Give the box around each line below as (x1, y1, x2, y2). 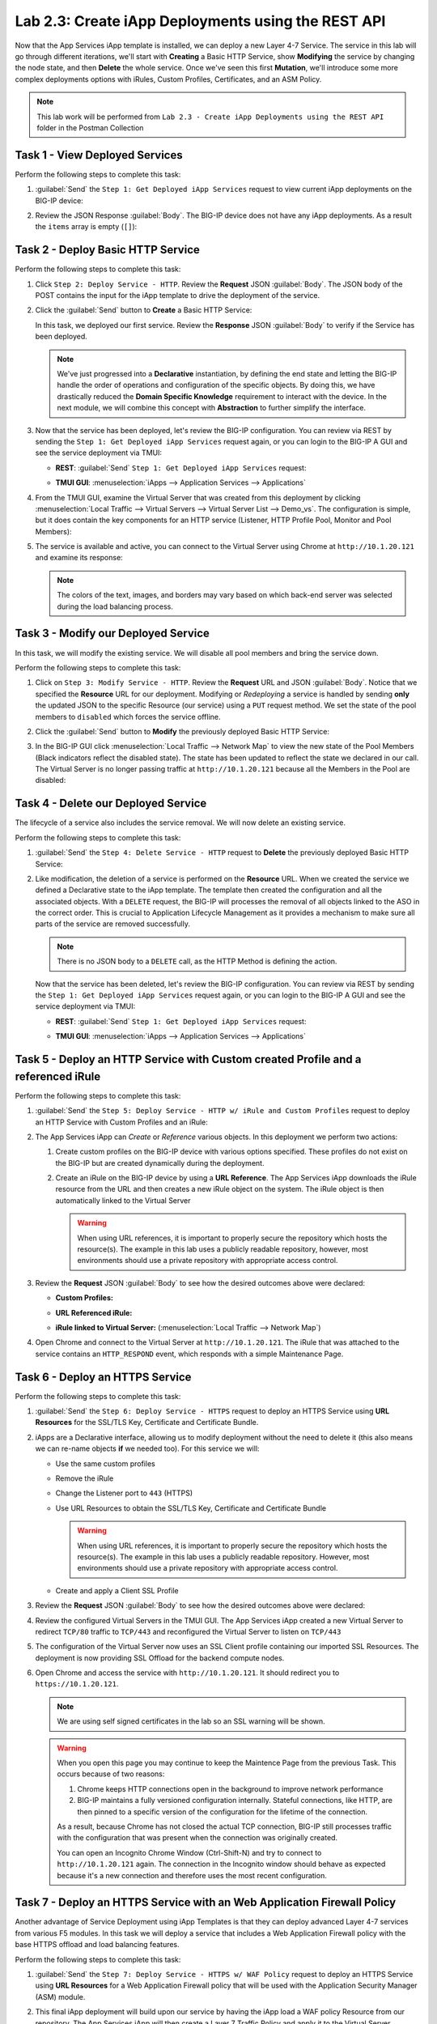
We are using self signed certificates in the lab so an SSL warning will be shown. (57, 1716, 325, 1726)
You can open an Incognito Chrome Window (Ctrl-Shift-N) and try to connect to (57, 1848, 322, 1857)
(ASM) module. (35, 1992, 86, 2001)
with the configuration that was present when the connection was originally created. (57, 1833, 338, 1843)
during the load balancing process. (57, 602, 173, 611)
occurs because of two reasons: (57, 1769, 165, 1779)
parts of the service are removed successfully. (35, 919, 190, 929)
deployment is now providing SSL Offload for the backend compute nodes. (35, 1652, 285, 1663)
